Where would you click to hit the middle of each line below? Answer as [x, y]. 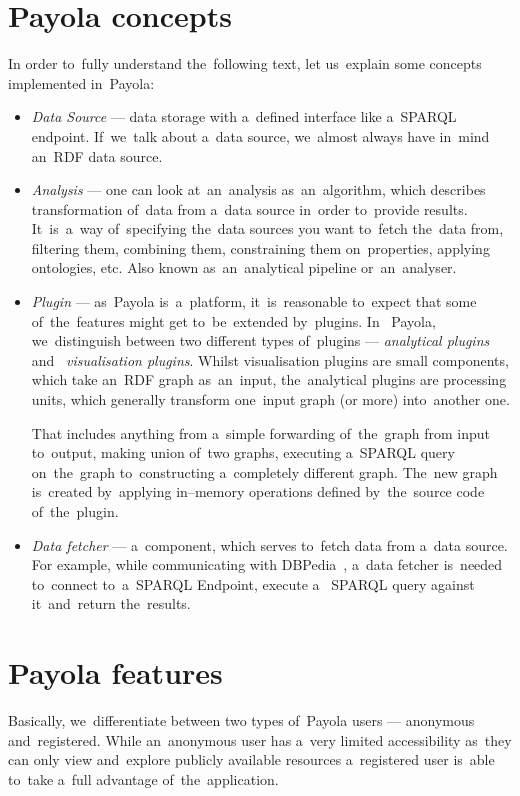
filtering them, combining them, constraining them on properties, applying [260, 247]
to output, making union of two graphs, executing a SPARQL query [243, 452]
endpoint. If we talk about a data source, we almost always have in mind [260, 135]
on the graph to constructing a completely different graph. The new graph [264, 471]
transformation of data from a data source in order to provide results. [249, 208]
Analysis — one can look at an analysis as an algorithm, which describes [258, 189]
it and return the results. [111, 603]
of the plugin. [75, 511]
